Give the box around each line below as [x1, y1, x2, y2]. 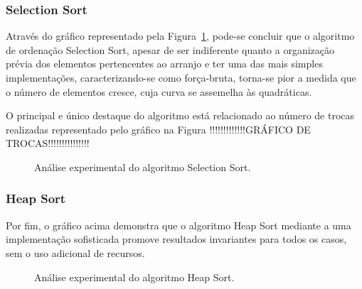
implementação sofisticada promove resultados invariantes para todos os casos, [6, 231, 347, 246]
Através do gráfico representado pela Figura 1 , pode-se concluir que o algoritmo [6, 28, 355, 43]
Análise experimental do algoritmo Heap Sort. [34, 269, 235, 284]
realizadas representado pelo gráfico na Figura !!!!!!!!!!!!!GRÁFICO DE [6, 121, 311, 136]
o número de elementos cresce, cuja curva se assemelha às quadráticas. [6, 84, 312, 99]
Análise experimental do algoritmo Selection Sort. [34, 159, 251, 174]
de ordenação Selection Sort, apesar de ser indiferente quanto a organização [6, 42, 334, 57]
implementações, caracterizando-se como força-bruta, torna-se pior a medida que [6, 70, 356, 84]
